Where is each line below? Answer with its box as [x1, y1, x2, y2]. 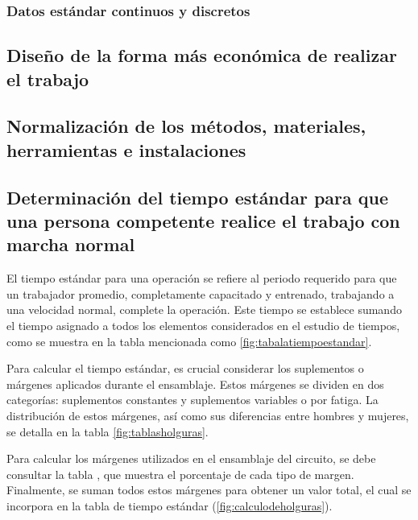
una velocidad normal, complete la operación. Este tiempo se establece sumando [6, 301, 402, 318]
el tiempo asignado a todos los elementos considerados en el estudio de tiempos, [6, 316, 400, 333]
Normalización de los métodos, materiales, [6, 113, 366, 138]
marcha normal [6, 232, 135, 257]
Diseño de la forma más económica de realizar [6, 43, 397, 68]
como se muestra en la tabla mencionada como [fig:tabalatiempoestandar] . [6, 332, 372, 349]
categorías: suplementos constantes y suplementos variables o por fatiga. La [6, 391, 379, 408]
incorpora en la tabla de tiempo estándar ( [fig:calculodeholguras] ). [6, 497, 333, 514]
